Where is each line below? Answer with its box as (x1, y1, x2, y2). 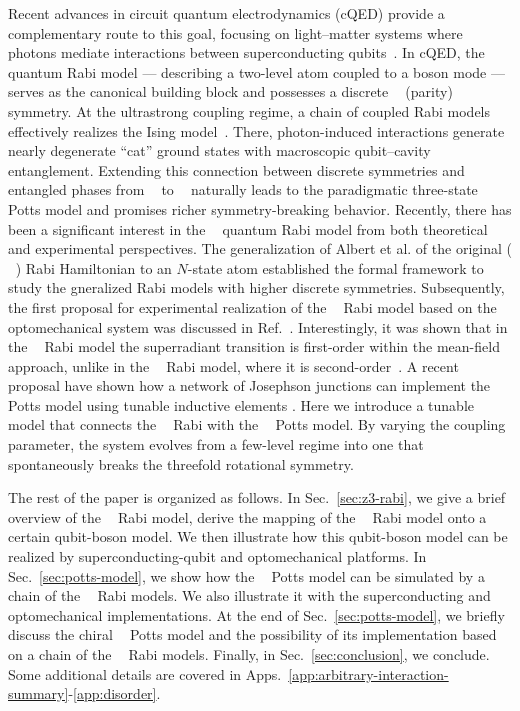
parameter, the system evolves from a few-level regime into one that (8, 434, 424, 455)
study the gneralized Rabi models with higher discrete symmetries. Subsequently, (8, 277, 505, 298)
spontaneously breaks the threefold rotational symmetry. (8, 453, 354, 474)
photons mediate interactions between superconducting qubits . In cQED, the (8, 42, 485, 63)
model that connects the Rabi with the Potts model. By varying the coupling (8, 414, 506, 435)
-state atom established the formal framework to (187, 257, 484, 278)
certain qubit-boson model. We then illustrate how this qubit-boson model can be (8, 526, 508, 547)
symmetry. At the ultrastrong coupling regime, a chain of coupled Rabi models (8, 100, 491, 121)
